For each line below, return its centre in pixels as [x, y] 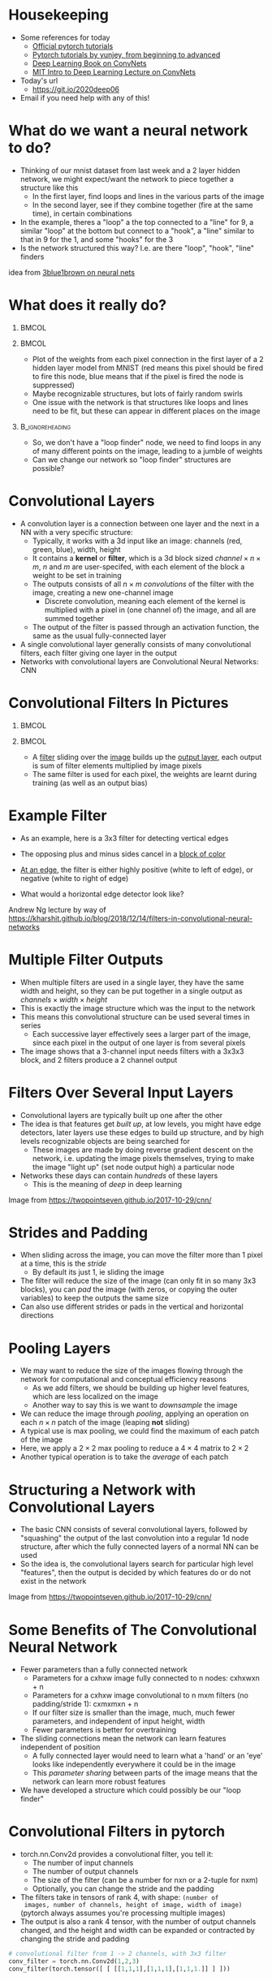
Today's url [39, 80]
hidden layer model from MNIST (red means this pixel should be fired [148, 368]
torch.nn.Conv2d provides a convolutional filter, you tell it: [117, 1854]
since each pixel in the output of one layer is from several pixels [139, 1042]
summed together [74, 618]
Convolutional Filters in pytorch [117, 1832]
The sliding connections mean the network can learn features [123, 1738]
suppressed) [54, 385]
